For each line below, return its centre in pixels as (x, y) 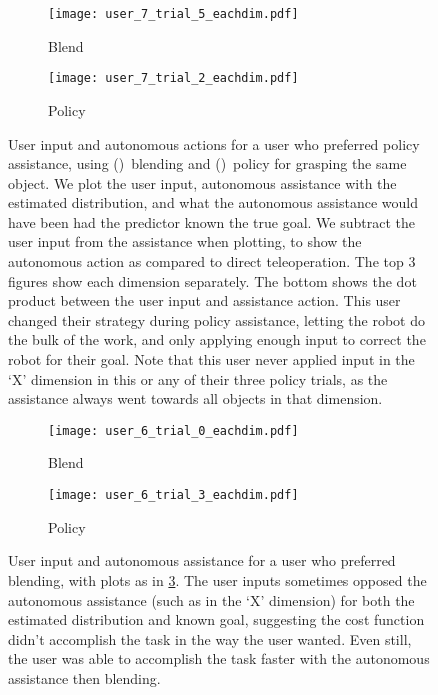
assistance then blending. (84, 677)
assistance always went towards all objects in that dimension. (195, 398)
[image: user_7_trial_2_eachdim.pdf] (173, 78)
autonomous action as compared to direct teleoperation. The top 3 (212, 261)
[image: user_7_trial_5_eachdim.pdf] (173, 14)
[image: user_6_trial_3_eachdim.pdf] (173, 495)
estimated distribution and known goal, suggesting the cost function (216, 619)
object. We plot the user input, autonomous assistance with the (202, 182)
